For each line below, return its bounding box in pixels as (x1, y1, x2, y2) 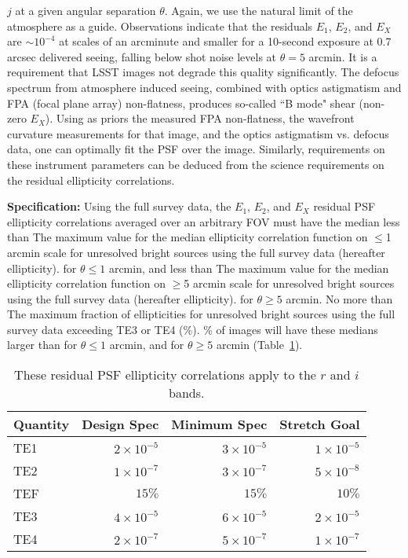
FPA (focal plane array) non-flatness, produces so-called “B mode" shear (7, 94, 355, 111)
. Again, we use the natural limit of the (164, 2, 353, 18)
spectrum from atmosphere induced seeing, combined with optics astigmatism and (7, 79, 402, 95)
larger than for (7, 336, 78, 353)
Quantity (13, 415, 70, 434)
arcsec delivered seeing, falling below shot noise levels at (7, 48, 277, 64)
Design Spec (82, 415, 159, 434)
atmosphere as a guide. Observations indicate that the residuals (7, 17, 313, 34)
